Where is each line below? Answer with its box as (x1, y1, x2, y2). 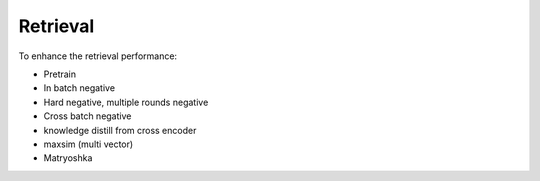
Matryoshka (43, 152, 93, 164)
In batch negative (43, 82, 115, 94)
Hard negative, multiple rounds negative (43, 96, 209, 108)
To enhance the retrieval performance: (18, 50, 178, 62)
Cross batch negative (43, 110, 132, 122)
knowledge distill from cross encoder (43, 124, 197, 136)
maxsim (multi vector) (43, 138, 134, 150)
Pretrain (43, 68, 77, 80)
